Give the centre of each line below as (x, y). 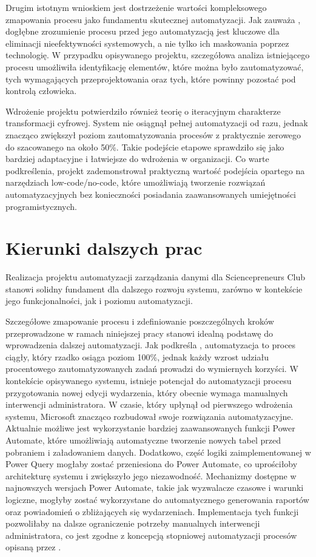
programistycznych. (41, 206)
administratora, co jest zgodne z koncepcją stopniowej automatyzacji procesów (151, 535)
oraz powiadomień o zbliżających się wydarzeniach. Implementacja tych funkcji (152, 511)
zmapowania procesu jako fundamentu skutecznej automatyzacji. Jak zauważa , (153, 19)
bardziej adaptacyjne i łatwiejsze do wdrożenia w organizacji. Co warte (137, 159)
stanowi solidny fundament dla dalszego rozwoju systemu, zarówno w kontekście (154, 289)
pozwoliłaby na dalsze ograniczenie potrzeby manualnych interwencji (133, 523)
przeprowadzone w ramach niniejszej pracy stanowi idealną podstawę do (139, 333)
